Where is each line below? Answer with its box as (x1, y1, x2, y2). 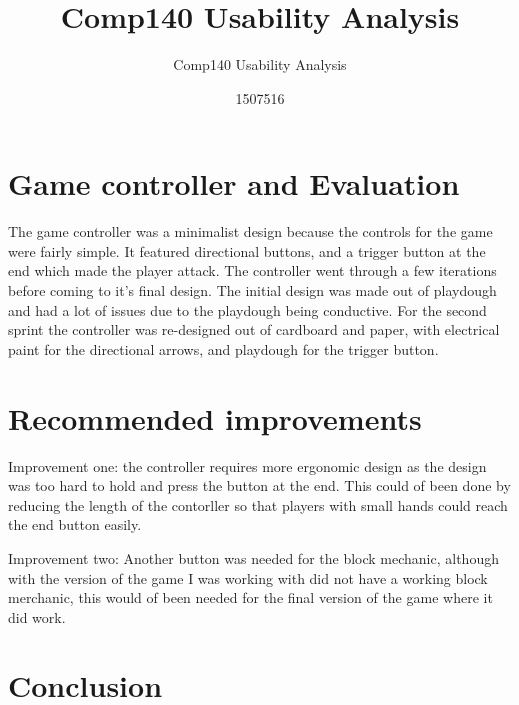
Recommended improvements (8, 397, 422, 438)
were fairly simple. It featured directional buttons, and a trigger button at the (8, 240, 486, 261)
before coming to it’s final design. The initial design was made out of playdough (8, 280, 497, 301)
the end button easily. (8, 514, 142, 535)
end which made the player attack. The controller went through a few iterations (8, 260, 497, 281)
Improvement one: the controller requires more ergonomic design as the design (8, 455, 487, 476)
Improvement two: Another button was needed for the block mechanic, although (8, 547, 499, 568)
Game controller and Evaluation (8, 163, 460, 204)
